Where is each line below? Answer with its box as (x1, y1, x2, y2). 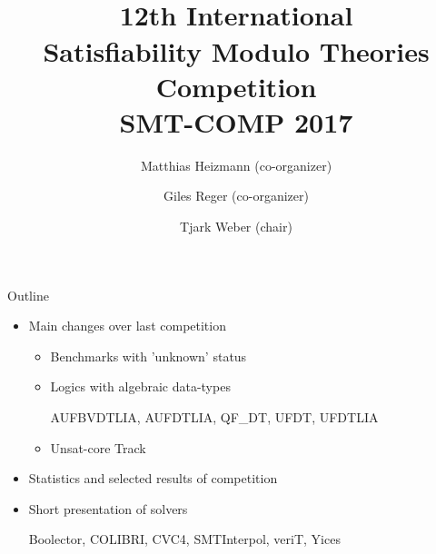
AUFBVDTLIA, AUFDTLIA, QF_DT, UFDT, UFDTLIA (50, 408, 379, 427)
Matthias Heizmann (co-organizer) (140, 155, 332, 174)
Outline (7, 285, 49, 304)
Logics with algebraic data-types (50, 377, 231, 396)
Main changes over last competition (28, 316, 226, 335)
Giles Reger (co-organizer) (163, 186, 309, 205)
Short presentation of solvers (28, 499, 188, 518)
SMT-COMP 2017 (119, 103, 353, 140)
